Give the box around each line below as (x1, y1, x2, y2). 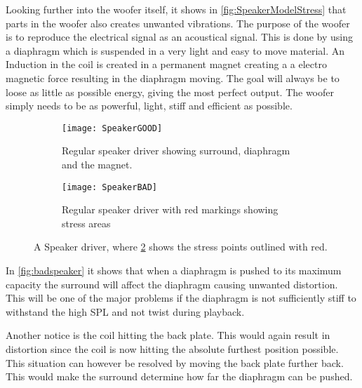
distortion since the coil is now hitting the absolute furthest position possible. (6, 342, 339, 356)
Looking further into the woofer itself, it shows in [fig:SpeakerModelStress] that (6, 2, 347, 16)
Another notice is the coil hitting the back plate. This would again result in (6, 328, 330, 342)
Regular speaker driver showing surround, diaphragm (62, 143, 290, 158)
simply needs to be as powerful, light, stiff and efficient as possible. (6, 98, 293, 113)
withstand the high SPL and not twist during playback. (6, 304, 245, 319)
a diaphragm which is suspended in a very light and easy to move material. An (6, 43, 345, 58)
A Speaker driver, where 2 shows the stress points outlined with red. (34, 239, 328, 254)
